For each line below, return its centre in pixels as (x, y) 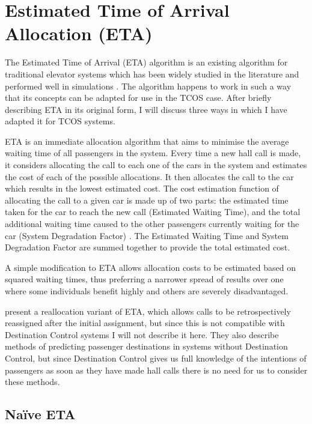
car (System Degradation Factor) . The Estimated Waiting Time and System (147, 235)
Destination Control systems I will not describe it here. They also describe (142, 334)
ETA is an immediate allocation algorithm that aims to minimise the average (147, 141)
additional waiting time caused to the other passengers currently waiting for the (152, 224)
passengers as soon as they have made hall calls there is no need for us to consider (156, 370)
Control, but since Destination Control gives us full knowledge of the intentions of (156, 358)
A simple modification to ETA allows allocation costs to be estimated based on (151, 267)
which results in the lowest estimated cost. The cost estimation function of (142, 188)
